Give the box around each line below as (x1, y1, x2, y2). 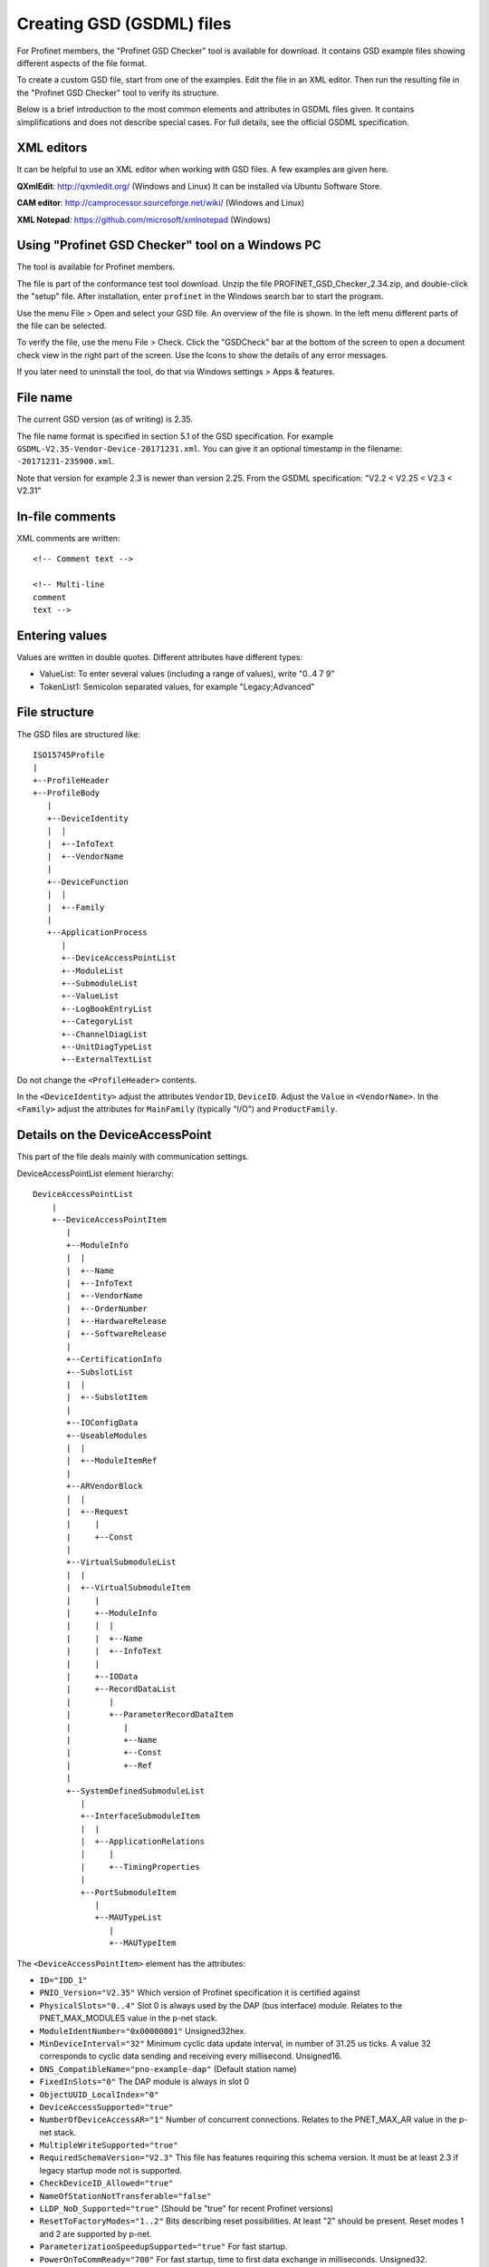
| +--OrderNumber (66, 1303, 149, 1314)
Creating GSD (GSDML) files (16, 14, 232, 34)
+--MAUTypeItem (109, 1938, 177, 1949)
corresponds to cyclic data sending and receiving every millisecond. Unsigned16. (39, 2050, 342, 2062)
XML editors (16, 141, 88, 156)
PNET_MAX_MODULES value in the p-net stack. (39, 2013, 218, 2024)
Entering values (16, 628, 108, 643)
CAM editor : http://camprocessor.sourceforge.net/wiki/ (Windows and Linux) (16, 198, 305, 209)
